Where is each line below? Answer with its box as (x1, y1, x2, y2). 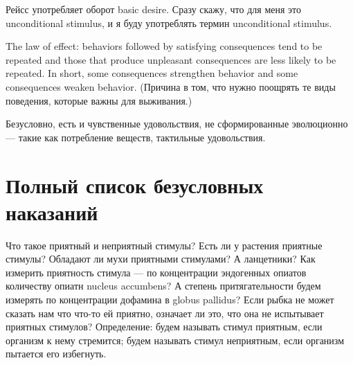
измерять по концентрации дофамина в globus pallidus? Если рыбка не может (6, 292, 334, 307)
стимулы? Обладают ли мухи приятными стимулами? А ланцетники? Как (6, 251, 316, 266)
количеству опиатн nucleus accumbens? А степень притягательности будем (6, 278, 321, 293)
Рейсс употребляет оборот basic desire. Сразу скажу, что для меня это (6, 2, 302, 16)
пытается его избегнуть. (6, 346, 107, 361)
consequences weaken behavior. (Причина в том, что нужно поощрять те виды (6, 79, 336, 94)
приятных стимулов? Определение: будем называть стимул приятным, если (6, 319, 323, 334)
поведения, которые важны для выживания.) (6, 93, 192, 107)
